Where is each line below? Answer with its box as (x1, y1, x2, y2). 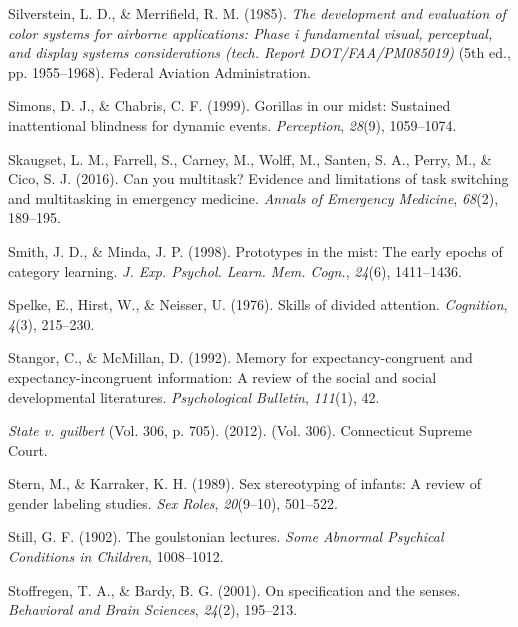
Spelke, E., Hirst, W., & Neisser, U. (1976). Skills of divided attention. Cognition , (8, 294, 508, 315)
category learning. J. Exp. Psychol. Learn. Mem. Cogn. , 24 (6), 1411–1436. (8, 260, 462, 281)
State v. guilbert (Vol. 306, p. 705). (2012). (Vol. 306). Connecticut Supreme (8, 420, 473, 441)
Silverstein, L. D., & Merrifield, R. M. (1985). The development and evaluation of (8, 3, 506, 23)
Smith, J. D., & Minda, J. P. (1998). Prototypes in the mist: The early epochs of (8, 240, 503, 261)
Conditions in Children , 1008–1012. (8, 546, 224, 567)
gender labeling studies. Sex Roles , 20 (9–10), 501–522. (8, 492, 338, 513)
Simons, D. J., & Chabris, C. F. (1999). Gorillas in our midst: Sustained (8, 95, 451, 116)
